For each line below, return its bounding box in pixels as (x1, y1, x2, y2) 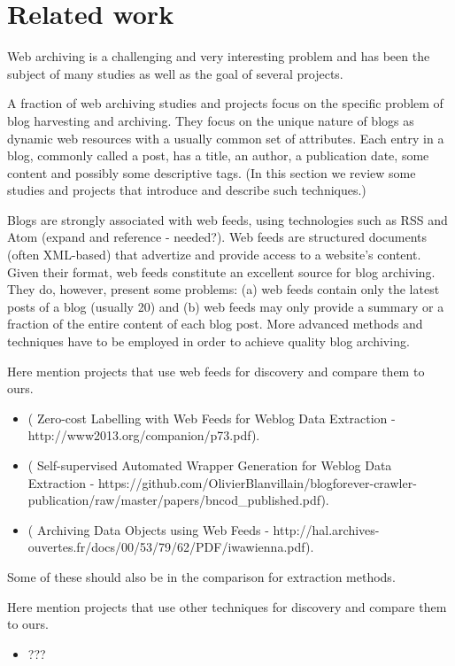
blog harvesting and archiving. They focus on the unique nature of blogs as (7, 111, 414, 129)
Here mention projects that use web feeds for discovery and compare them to (7, 361, 425, 380)
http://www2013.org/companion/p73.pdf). (27, 426, 260, 445)
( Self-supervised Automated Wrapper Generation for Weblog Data (27, 456, 392, 474)
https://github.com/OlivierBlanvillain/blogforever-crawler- (97, 473, 417, 492)
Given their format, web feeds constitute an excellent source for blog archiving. (7, 262, 436, 281)
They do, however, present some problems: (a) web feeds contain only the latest (7, 280, 440, 298)
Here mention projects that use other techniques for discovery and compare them (7, 597, 447, 616)
